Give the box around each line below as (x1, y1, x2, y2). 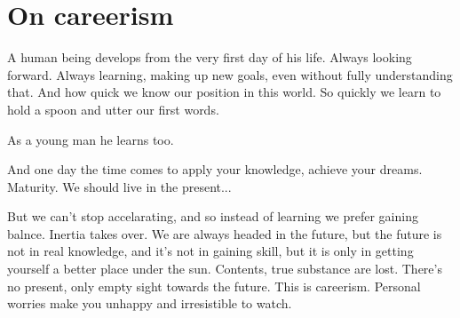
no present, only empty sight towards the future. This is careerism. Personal (7, 276, 421, 295)
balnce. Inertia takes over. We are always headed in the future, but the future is (7, 224, 442, 242)
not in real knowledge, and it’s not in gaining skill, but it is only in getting (7, 242, 414, 260)
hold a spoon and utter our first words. (7, 99, 219, 118)
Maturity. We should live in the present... (7, 177, 232, 195)
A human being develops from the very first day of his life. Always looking (7, 48, 412, 67)
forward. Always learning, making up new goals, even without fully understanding (7, 65, 453, 83)
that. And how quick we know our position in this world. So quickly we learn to (7, 83, 441, 101)
